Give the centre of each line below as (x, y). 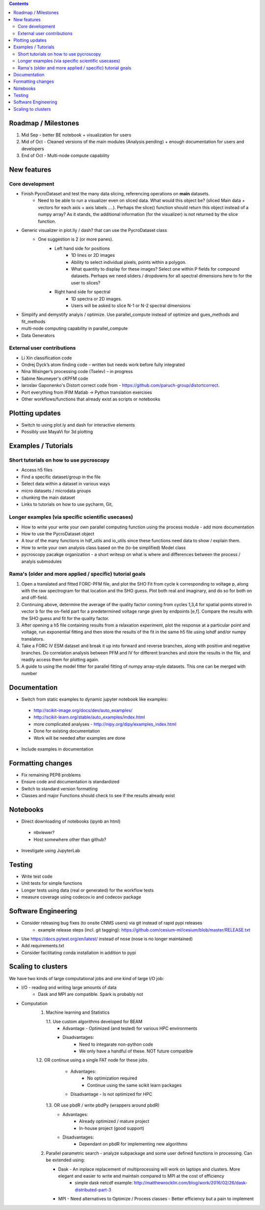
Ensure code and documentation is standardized (70, 782)
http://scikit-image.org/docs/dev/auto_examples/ (83, 711)
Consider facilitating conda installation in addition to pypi (79, 953)
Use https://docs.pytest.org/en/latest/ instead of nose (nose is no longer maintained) (107, 939)
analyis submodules (41, 561)
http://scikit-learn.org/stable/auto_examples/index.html (89, 717)
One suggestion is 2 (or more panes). (76, 239)
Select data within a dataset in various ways (66, 484)
